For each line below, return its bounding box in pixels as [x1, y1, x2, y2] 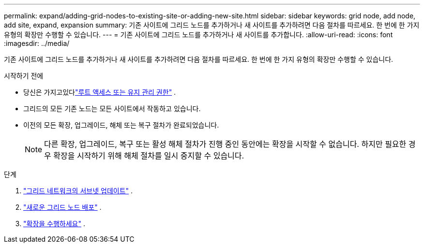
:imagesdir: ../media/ [4, 39, 70, 47]
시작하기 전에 [4, 72, 44, 80]
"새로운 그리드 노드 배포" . [23, 203, 102, 211]
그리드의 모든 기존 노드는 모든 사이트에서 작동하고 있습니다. [23, 104, 201, 113]
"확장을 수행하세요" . [23, 219, 86, 228]
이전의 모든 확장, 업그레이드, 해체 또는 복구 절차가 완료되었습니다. [23, 121, 219, 129]
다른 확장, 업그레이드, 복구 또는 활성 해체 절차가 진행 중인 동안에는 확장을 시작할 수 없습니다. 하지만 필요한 [44, 139, 407, 149]
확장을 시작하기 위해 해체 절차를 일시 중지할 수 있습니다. [53, 151, 244, 160]
